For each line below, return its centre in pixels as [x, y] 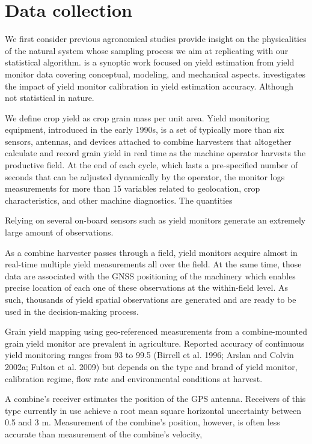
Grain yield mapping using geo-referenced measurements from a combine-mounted [156, 331]
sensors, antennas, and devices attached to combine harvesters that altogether [148, 141]
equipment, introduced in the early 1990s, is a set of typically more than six [145, 129]
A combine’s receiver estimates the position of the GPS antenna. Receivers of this [155, 399]
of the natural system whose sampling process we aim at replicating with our [147, 50]
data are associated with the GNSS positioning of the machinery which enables [150, 275]
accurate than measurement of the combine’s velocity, [104, 433]
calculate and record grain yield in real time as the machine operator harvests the [155, 153]
